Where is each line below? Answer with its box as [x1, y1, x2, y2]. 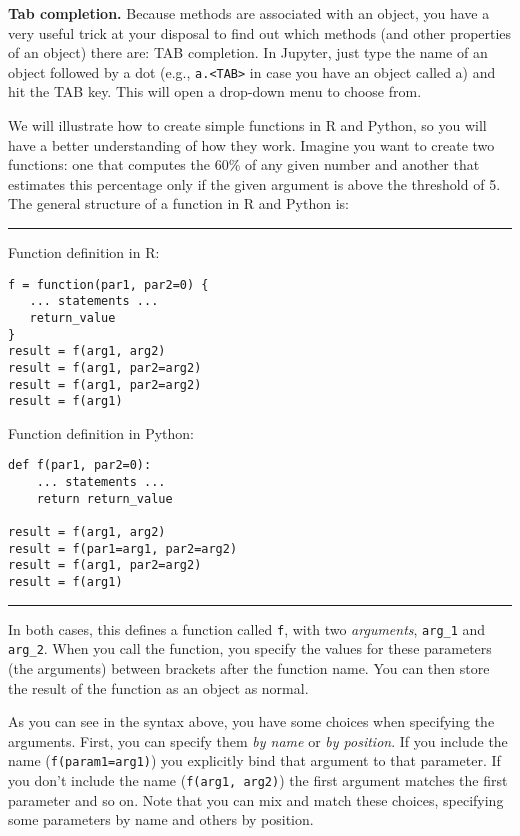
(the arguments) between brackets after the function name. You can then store [8, 658, 490, 678]
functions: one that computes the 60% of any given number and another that [8, 154, 480, 175]
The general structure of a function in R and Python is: [8, 193, 349, 214]
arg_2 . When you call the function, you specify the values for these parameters [8, 638, 492, 659]
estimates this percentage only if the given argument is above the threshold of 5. [8, 173, 501, 194]
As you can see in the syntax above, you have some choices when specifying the [8, 711, 495, 732]
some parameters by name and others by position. [8, 809, 314, 830]
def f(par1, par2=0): [8, 458, 152, 473]
